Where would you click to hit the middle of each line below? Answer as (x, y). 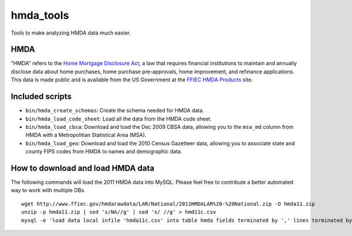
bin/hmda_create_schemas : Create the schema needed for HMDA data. (115, 111)
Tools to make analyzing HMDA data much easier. (71, 33)
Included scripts (41, 97)
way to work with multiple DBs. (48, 190)
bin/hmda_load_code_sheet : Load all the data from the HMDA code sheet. (119, 119)
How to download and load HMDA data (83, 168)
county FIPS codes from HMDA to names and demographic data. (104, 152)
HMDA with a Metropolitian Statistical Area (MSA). (86, 135)
